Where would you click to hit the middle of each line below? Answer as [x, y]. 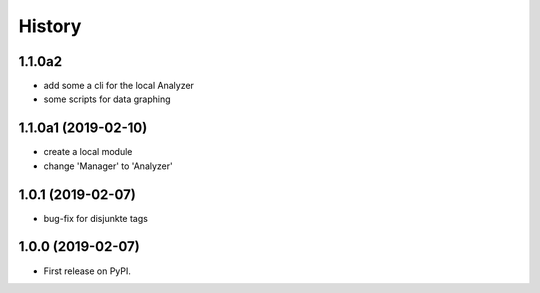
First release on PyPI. [87, 271]
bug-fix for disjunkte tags [96, 218]
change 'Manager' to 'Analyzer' [108, 166]
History [50, 26]
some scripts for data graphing [107, 99]
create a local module [88, 152]
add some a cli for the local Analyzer [119, 86]
